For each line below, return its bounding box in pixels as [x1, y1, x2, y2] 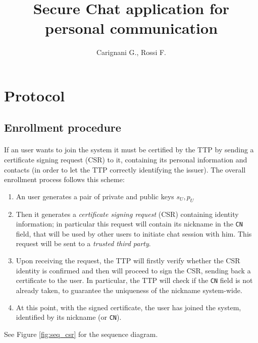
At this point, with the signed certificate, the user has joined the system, [16, 302, 241, 312]
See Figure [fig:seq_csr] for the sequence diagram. [4, 328, 158, 339]
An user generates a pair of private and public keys [16, 191, 174, 201]
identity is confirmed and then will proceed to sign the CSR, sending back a [16, 265, 251, 275]
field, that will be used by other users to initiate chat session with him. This [16, 228, 252, 239]
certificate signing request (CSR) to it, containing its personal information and [4, 154, 247, 165]
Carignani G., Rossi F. [96, 47, 166, 58]
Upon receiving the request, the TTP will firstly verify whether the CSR [16, 255, 240, 266]
